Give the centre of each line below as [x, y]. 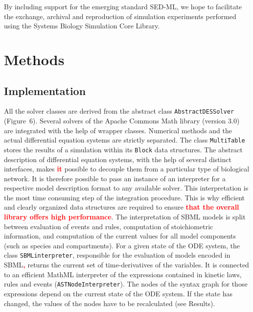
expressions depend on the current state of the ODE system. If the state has [118, 293]
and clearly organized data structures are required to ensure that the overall [122, 207]
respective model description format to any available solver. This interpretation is [126, 188]
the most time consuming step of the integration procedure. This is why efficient [125, 197]
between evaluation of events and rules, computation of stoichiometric [109, 226]
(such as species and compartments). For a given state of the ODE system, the [122, 245]
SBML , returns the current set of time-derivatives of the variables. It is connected [126, 265]
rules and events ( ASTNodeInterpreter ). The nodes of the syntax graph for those [126, 284]
